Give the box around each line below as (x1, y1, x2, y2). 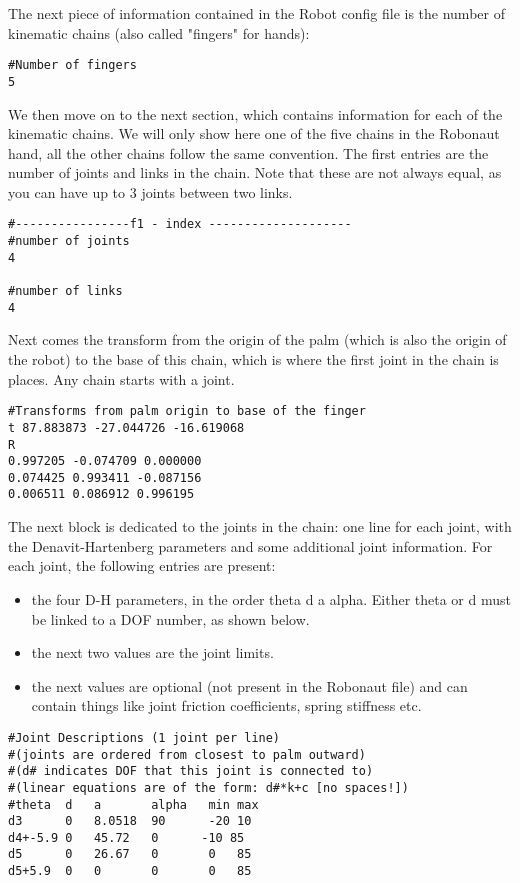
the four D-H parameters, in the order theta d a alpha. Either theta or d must (31, 588, 511, 609)
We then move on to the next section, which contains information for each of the (8, 103, 503, 124)
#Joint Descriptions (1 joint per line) (8, 730, 281, 745)
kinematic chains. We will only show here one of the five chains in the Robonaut (8, 123, 500, 144)
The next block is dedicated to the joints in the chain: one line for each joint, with (8, 516, 512, 537)
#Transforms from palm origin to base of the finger (8, 404, 366, 419)
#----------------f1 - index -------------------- (8, 217, 352, 232)
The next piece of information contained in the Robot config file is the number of (8, 3, 505, 23)
